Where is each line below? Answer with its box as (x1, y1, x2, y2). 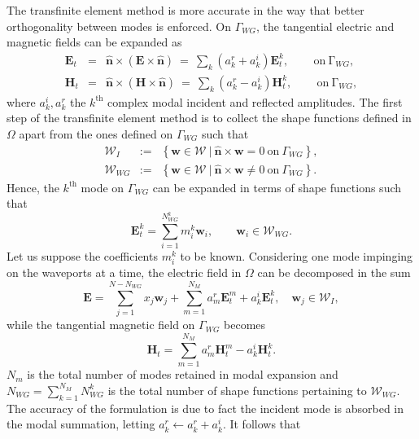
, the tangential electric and (255, 17, 395, 34)
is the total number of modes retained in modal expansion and (27, 366, 338, 383)
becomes (224, 316, 266, 333)
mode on (81, 178, 124, 195)
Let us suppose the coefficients (7, 247, 158, 264)
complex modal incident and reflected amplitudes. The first (107, 93, 403, 110)
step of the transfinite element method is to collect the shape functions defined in (7, 109, 412, 126)
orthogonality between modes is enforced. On (7, 17, 231, 34)
